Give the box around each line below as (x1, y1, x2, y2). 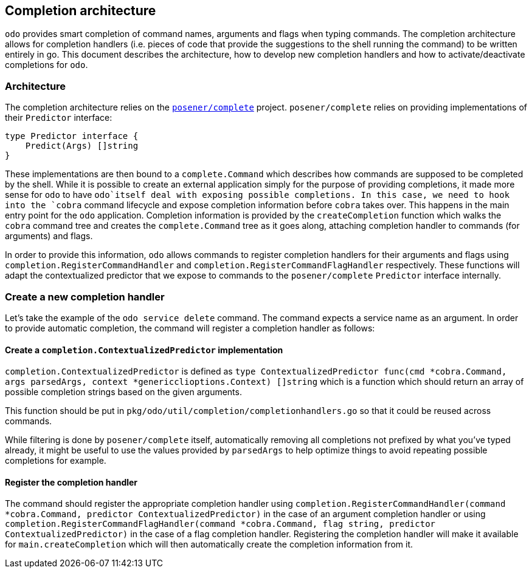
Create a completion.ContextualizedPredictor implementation (5, 344, 283, 355)
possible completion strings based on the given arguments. (5, 387, 242, 398)
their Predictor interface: (5, 112, 112, 123)
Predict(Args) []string (25, 141, 139, 151)
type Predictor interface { (5, 131, 139, 141)
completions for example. (5, 455, 106, 466)
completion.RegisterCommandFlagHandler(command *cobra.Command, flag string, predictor (5, 519, 436, 529)
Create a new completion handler (5, 290, 165, 303)
